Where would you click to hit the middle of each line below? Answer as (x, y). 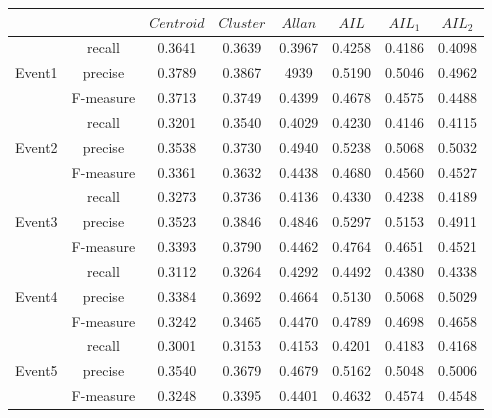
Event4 (36, 295)
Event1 (36, 72)
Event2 (36, 146)
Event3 (36, 221)
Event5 (36, 370)
